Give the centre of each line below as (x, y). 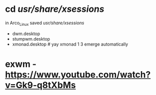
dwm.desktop (26, 34)
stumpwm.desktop (31, 39)
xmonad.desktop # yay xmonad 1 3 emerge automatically (70, 44)
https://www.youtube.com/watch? (78, 74)
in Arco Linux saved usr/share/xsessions (45, 23)
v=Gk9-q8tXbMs (41, 85)
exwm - (21, 64)
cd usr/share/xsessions (55, 9)
